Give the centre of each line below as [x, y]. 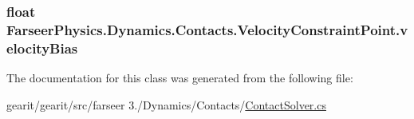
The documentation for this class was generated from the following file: [180, 78]
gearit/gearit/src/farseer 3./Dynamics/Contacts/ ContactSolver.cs [166, 104]
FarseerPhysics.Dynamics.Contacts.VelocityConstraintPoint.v [207, 29]
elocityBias [42, 48]
